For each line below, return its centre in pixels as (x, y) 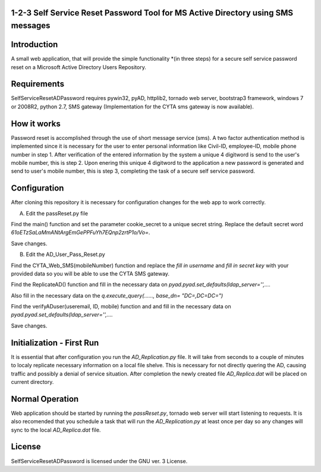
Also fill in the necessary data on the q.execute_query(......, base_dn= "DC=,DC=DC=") (117, 295)
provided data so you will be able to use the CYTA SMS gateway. (90, 273)
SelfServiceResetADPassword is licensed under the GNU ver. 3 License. (99, 461)
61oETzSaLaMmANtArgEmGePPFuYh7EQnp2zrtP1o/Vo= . (81, 233)
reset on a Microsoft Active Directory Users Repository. (79, 67)
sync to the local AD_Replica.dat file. (56, 430)
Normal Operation (45, 399)
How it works (36, 124)
